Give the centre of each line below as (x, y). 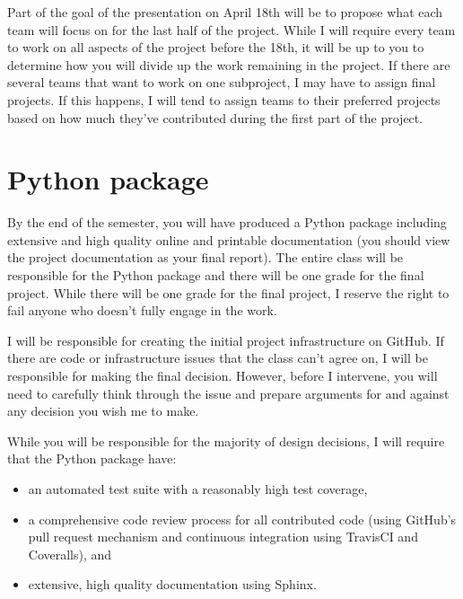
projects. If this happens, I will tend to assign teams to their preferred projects (224, 99)
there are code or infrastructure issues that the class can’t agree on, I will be (218, 358)
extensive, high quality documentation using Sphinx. (172, 584)
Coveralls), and (70, 554)
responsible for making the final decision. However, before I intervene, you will (223, 376)
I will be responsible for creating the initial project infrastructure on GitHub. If (226, 340)
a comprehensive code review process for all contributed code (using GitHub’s (242, 519)
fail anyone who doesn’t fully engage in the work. (142, 310)
